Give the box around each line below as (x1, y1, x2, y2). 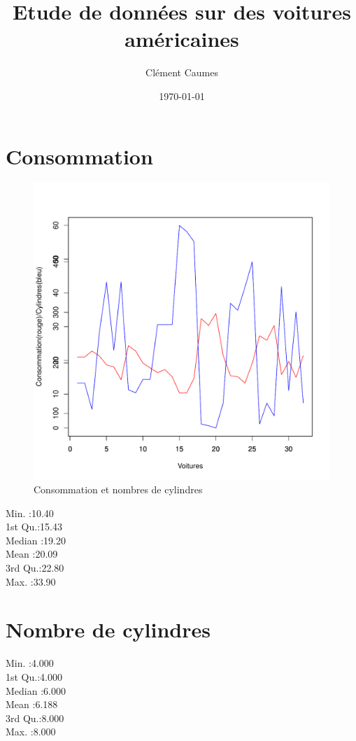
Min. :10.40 (6, 505, 54, 520)
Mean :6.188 (6, 697, 58, 712)
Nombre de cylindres (6, 615, 211, 644)
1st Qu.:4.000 (6, 669, 62, 684)
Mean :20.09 (6, 546, 58, 561)
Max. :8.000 (6, 724, 56, 739)
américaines (124, 24, 239, 53)
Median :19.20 (6, 532, 66, 547)
